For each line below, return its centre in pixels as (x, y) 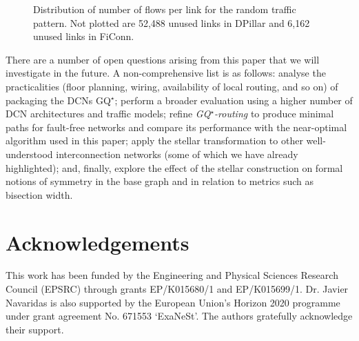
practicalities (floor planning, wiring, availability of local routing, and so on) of (172, 86)
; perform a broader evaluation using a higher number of (234, 100)
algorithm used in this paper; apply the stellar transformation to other (154, 140)
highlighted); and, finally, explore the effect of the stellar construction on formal (174, 167)
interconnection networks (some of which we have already (177, 154)
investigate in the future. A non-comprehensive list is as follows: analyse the (166, 73)
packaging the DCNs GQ (58, 100)
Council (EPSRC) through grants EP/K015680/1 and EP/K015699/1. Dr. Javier (177, 289)
